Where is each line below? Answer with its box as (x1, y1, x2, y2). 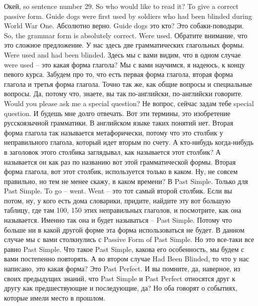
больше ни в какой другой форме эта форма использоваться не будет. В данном (4, 224, 245, 235)
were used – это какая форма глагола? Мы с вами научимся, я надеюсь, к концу (4, 59, 245, 69)
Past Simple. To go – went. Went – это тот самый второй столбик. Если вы (4, 185, 232, 196)
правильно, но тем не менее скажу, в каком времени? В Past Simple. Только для (4, 176, 248, 186)
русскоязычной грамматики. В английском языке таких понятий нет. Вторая (4, 118, 233, 128)
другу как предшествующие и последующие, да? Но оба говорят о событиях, (4, 283, 238, 293)
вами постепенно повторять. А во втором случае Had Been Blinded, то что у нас (4, 253, 249, 264)
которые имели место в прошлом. (4, 292, 106, 303)
